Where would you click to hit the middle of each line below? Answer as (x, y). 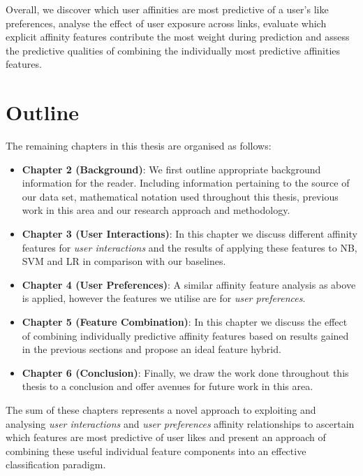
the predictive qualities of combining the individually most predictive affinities (173, 50)
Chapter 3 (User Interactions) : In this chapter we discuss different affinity (190, 234)
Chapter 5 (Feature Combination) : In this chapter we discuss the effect (185, 322)
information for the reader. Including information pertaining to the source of (186, 183)
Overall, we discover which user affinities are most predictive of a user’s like (167, 9)
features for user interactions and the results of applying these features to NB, (190, 247)
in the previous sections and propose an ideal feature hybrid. (151, 349)
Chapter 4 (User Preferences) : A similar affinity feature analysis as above (189, 284)
